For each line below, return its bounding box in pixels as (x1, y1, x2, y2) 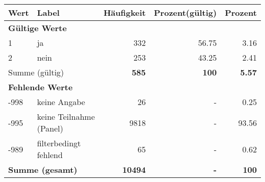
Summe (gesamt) (8, 164, 77, 175)
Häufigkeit (103, 7, 146, 18)
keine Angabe (37, 96, 85, 108)
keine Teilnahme (37, 111, 95, 122)
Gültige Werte (8, 22, 67, 34)
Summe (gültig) (8, 66, 64, 78)
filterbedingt (37, 137, 81, 149)
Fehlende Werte (8, 81, 73, 93)
